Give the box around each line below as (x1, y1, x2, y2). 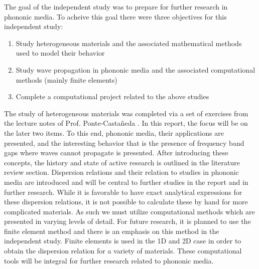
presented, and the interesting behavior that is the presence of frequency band (4, 137, 244, 148)
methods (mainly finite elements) (16, 74, 117, 85)
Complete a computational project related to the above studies (16, 91, 209, 102)
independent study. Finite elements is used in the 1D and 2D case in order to (4, 235, 241, 246)
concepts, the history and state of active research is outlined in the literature (4, 157, 240, 167)
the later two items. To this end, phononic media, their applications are (4, 127, 224, 138)
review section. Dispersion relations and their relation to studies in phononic (4, 167, 239, 177)
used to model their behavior (16, 48, 105, 58)
